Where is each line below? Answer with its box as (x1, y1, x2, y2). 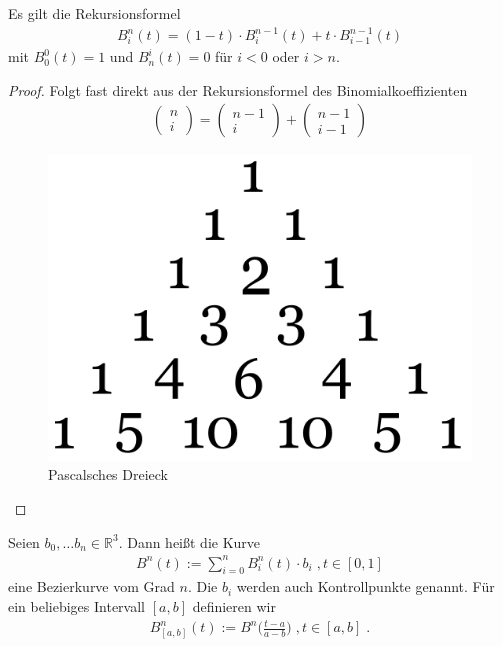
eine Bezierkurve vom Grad (8, 576, 175, 597)
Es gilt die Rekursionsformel (8, 3, 181, 23)
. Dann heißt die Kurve (118, 531, 261, 552)
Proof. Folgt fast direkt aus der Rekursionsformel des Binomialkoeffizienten (8, 79, 468, 100)
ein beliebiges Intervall (8, 596, 146, 617)
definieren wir (192, 596, 276, 617)
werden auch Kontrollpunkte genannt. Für (236, 576, 495, 597)
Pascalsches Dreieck (48, 464, 169, 485)
